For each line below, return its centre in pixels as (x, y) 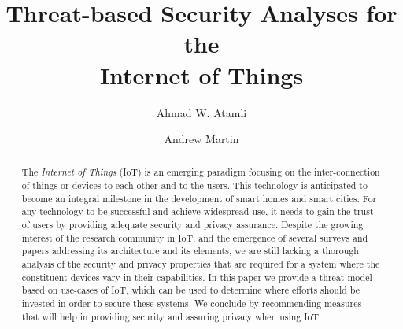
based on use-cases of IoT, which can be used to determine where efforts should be (191, 290)
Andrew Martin (201, 139)
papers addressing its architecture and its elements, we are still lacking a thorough (190, 251)
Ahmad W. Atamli (201, 112)
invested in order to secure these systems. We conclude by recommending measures (192, 303)
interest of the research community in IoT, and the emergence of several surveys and (195, 237)
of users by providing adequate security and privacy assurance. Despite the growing (192, 225)
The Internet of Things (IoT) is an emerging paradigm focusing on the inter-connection (201, 172)
